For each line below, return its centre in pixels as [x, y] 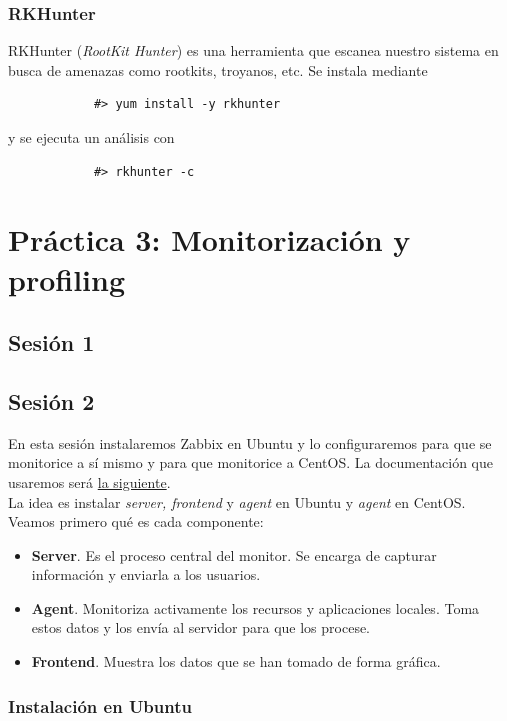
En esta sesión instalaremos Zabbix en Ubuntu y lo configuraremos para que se [250, 442]
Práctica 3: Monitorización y [209, 239]
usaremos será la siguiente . [89, 481]
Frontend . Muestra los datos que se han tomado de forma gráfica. [236, 661]
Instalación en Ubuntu [100, 705]
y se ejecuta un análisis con [91, 137]
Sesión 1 [51, 342]
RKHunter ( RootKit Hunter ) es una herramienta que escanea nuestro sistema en [253, 50]
